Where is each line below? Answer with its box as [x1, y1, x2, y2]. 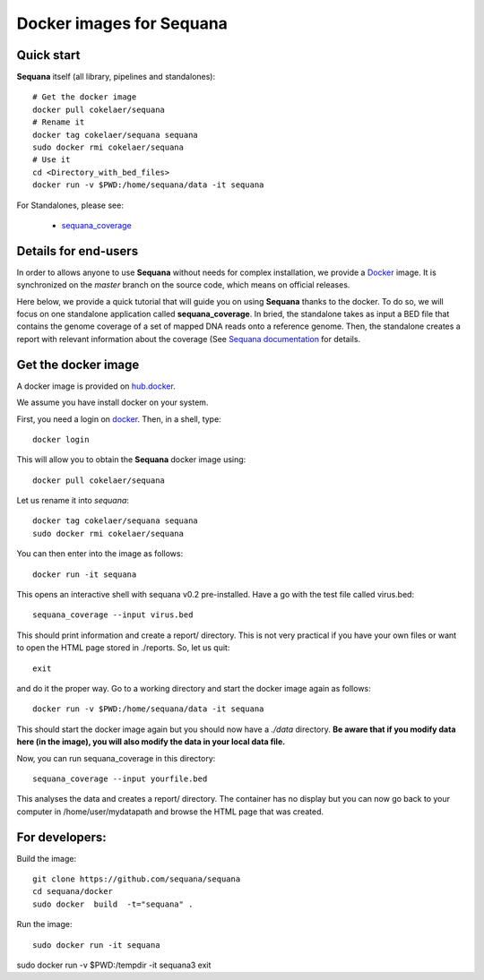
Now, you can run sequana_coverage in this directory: [16, 752, 216, 763]
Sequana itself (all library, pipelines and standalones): [16, 72, 215, 82]
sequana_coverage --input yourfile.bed [32, 773, 208, 784]
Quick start [16, 47, 81, 63]
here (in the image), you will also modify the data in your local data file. [16, 736, 286, 747]
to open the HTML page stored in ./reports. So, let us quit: [16, 642, 230, 653]
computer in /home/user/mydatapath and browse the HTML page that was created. [16, 806, 324, 817]
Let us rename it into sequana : [16, 495, 130, 506]
